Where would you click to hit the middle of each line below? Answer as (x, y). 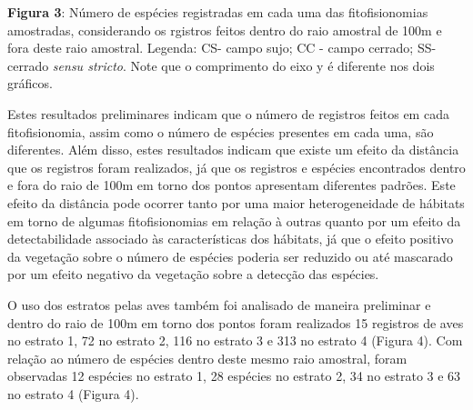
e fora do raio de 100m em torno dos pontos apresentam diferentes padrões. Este (231, 185)
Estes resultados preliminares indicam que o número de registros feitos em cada (228, 113)
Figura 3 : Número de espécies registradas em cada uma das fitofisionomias (218, 12)
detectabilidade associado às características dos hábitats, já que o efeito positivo (231, 239)
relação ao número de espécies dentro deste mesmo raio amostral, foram (207, 358)
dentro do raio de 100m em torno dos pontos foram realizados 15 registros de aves (236, 322)
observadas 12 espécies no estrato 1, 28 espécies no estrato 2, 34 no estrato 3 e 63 (234, 376)
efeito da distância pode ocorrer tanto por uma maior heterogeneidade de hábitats (236, 202)
